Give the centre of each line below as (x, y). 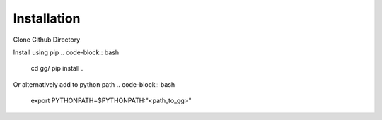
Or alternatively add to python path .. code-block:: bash (94, 84)
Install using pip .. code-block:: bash (66, 52)
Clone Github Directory (47, 40)
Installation (47, 18)
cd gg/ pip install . (57, 68)
